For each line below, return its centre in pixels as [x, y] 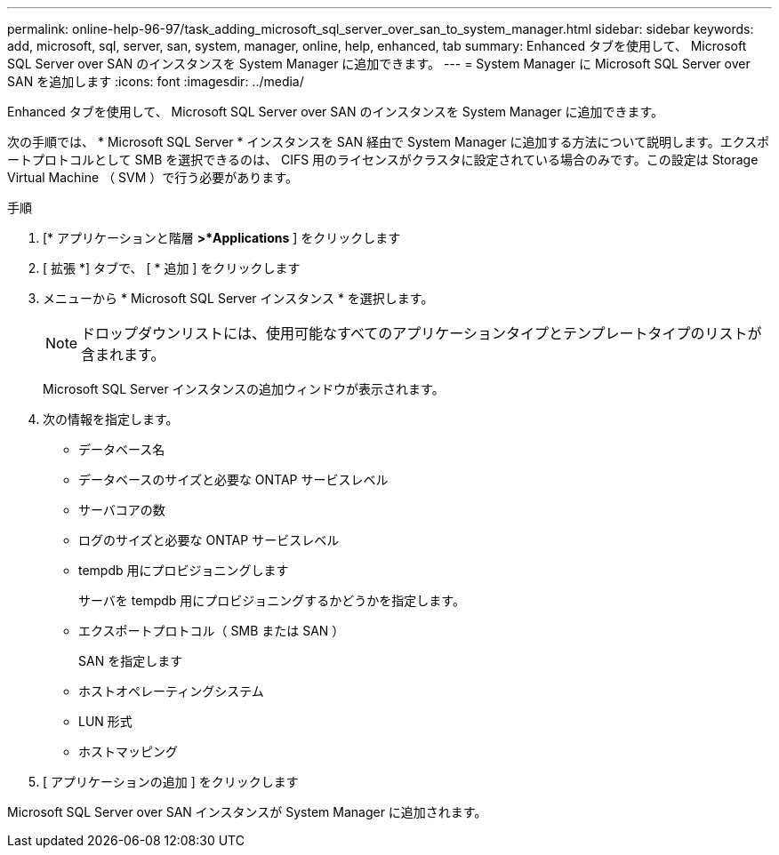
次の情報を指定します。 [111, 419]
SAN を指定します [131, 661]
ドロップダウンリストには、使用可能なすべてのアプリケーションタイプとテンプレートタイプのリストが [422, 333]
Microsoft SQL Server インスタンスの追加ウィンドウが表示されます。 [244, 389]
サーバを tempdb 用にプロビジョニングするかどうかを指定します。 [272, 600]
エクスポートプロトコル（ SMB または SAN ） [212, 631]
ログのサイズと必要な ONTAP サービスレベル [209, 540]
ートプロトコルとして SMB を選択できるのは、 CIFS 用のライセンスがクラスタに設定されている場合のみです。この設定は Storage [383, 160]
